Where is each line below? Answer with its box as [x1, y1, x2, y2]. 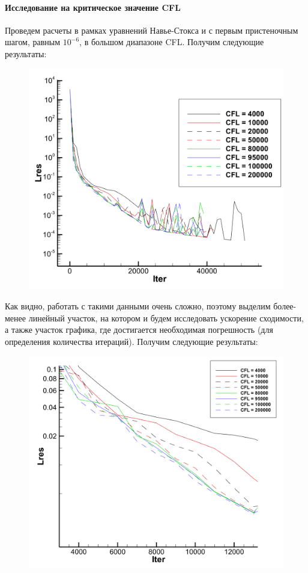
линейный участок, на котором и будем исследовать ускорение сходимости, [28, 311, 304, 324]
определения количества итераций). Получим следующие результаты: [5, 335, 258, 347]
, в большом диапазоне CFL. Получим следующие [79, 36, 264, 48]
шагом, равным [5, 36, 61, 48]
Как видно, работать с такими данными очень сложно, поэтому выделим [5, 300, 271, 312]
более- [273, 300, 297, 312]
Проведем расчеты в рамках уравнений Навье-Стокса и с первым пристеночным [5, 23, 298, 36]
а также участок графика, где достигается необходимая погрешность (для [5, 323, 273, 336]
